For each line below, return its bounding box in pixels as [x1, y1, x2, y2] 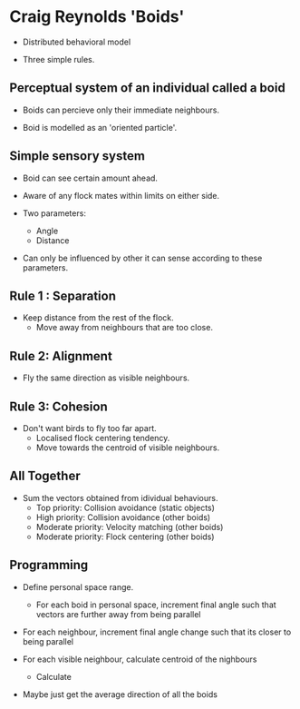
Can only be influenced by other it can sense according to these [22, 252, 263, 263]
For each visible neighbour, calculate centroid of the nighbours [22, 654, 257, 665]
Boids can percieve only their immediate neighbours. [22, 104, 220, 115]
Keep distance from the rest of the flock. [22, 312, 174, 323]
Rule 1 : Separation [9, 288, 116, 303]
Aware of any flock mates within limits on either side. [22, 190, 220, 201]
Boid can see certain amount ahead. [22, 172, 159, 183]
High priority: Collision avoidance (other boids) [35, 511, 211, 523]
